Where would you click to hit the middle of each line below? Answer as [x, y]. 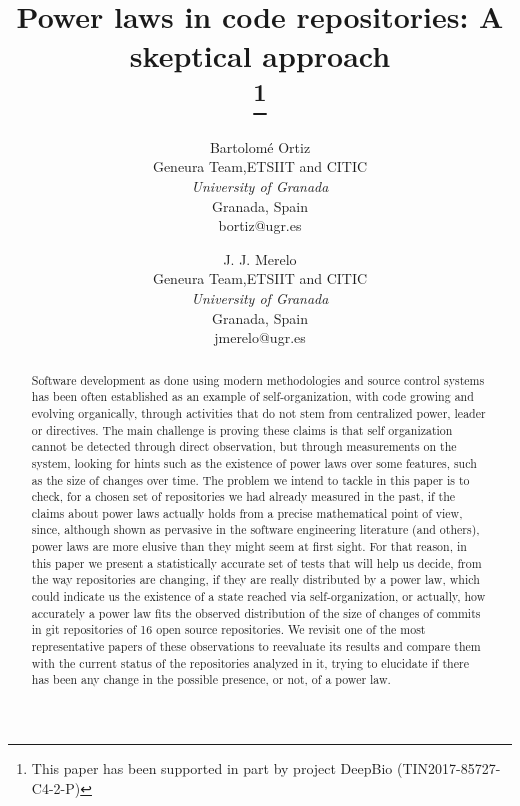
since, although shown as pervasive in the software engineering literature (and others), [255, 529]
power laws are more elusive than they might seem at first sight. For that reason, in [249, 546]
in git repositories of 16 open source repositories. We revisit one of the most [228, 629]
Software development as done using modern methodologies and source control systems [258, 379]
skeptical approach [260, 55]
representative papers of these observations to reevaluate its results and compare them [256, 646]
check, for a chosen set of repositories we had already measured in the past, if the [243, 496]
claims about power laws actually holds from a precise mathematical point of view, [247, 512]
